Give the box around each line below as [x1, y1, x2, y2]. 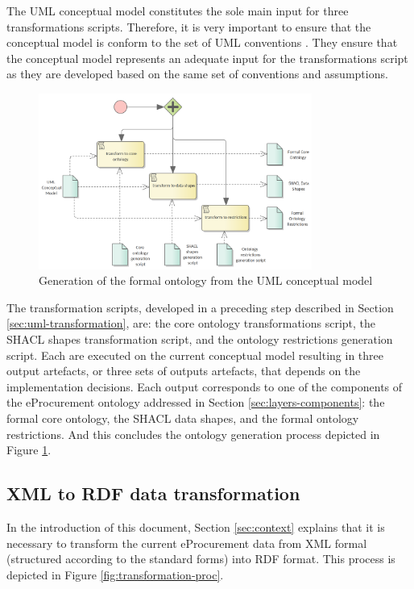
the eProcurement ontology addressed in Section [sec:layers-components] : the [6, 394, 385, 411]
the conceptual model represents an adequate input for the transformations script [6, 49, 408, 66]
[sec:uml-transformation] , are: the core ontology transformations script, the [6, 315, 376, 332]
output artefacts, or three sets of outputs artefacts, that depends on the [6, 362, 361, 379]
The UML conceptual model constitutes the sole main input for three [6, 2, 349, 19]
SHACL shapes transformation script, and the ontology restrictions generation [6, 330, 393, 347]
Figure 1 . [6, 441, 52, 458]
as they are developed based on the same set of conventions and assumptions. [6, 65, 388, 82]
